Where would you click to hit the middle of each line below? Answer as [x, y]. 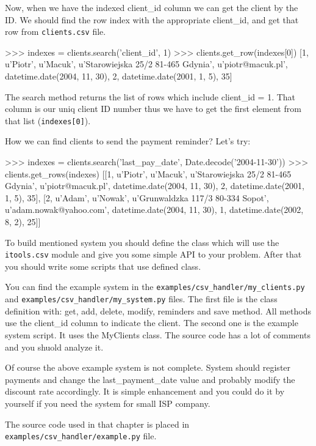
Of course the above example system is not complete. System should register [148, 367]
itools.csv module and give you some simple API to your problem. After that [153, 254]
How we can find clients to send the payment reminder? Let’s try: [128, 141]
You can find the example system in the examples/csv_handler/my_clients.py [155, 287]
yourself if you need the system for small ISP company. [108, 403]
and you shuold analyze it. [54, 347]
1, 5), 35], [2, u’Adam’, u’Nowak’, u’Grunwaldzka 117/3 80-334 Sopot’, [137, 197]
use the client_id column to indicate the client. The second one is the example [152, 323]
